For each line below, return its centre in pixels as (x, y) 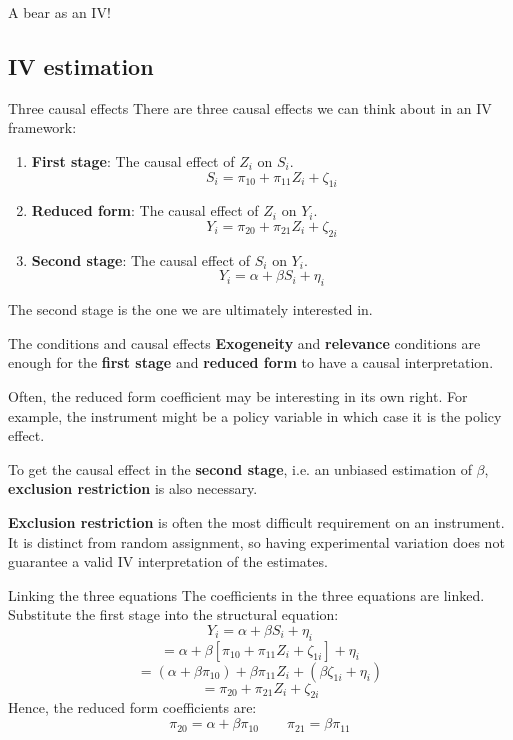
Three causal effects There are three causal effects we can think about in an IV (250, 107)
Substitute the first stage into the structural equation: (173, 614)
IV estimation (81, 65)
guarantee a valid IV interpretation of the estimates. (168, 561)
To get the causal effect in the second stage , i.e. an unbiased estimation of (240, 468)
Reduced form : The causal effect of (145, 210)
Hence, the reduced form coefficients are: (132, 707)
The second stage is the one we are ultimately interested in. (190, 309)
